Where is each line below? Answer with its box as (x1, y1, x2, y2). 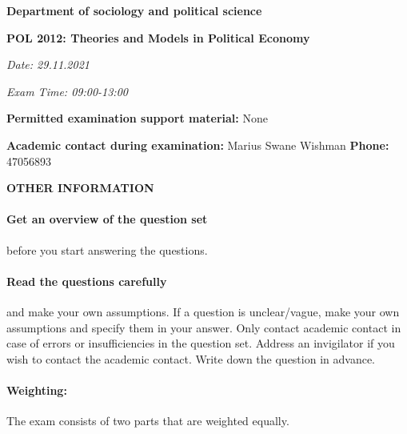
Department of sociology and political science (6, 2, 262, 18)
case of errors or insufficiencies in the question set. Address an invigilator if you (6, 335, 395, 352)
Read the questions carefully (6, 272, 167, 289)
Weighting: (6, 381, 67, 398)
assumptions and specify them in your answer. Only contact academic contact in (6, 319, 401, 336)
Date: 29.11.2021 (6, 56, 90, 73)
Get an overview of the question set (6, 211, 208, 227)
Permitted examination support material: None (6, 110, 268, 127)
